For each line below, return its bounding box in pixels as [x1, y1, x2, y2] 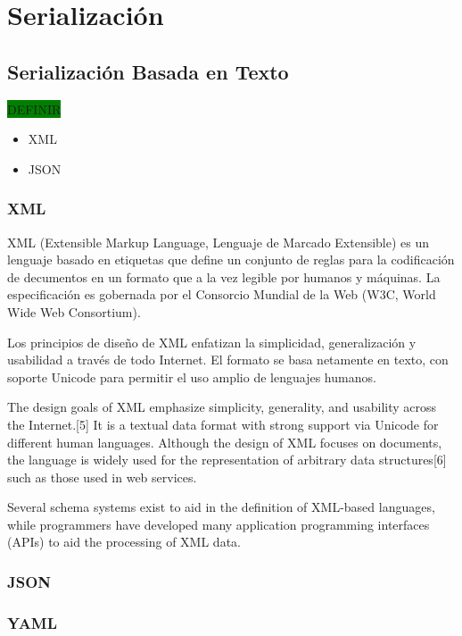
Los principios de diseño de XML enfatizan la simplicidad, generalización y [7, 332, 417, 351]
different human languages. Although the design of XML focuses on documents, [7, 432, 442, 451]
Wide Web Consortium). [7, 302, 141, 321]
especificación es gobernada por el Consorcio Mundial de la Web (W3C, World [7, 285, 436, 304]
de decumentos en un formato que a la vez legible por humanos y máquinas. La [7, 267, 441, 286]
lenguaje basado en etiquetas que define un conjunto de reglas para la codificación [7, 250, 455, 269]
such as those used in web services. [7, 467, 197, 486]
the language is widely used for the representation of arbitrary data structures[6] [7, 450, 447, 469]
